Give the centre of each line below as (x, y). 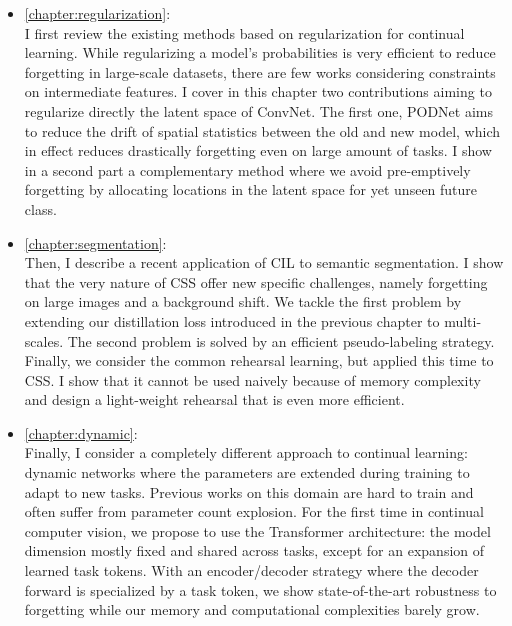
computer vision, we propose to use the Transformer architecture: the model (257, 530)
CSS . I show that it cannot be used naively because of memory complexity (252, 379)
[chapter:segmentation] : (95, 242)
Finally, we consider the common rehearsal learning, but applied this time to (259, 360)
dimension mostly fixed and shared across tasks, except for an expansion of (254, 550)
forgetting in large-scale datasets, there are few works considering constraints (260, 71)
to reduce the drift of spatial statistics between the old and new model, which (262, 130)
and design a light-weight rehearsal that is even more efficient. (214, 399)
